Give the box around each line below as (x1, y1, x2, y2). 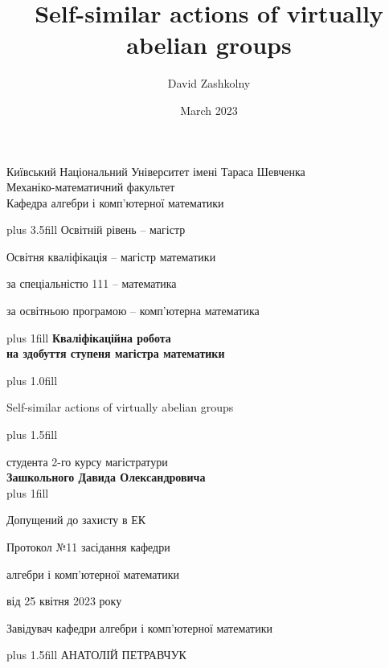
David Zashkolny (167, 75, 251, 92)
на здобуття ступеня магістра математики (6, 345, 225, 362)
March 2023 (180, 101, 238, 118)
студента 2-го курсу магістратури (6, 453, 168, 469)
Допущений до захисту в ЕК (6, 511, 146, 528)
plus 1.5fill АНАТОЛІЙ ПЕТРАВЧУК (6, 646, 186, 663)
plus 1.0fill (6, 371, 58, 388)
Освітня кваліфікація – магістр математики (6, 248, 216, 264)
